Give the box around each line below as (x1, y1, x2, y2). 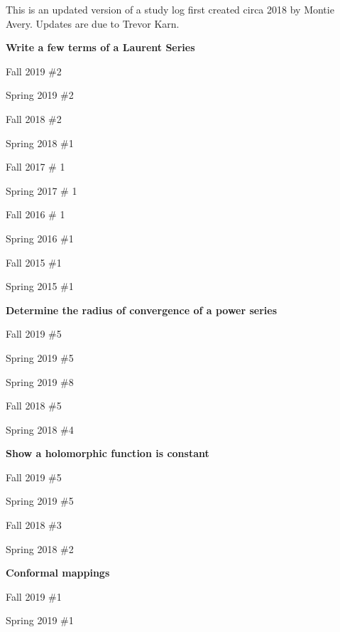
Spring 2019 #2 (6, 87, 74, 102)
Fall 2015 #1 (6, 255, 62, 269)
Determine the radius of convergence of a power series (6, 302, 278, 317)
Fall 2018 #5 (6, 398, 62, 413)
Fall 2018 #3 (6, 518, 62, 532)
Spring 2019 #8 (6, 374, 74, 389)
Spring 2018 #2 (6, 541, 74, 556)
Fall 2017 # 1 (6, 159, 65, 174)
